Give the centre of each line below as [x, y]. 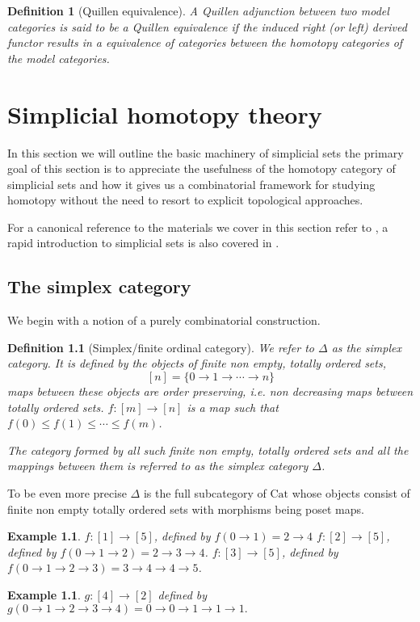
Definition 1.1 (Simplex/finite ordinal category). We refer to [161, 347]
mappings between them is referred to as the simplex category [158, 466]
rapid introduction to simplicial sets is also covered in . [143, 243]
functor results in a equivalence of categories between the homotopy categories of [205, 42]
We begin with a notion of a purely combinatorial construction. [164, 320]
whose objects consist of [351, 493]
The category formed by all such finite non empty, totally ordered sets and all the [208, 450]
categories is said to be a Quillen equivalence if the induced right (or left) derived [207, 26]
